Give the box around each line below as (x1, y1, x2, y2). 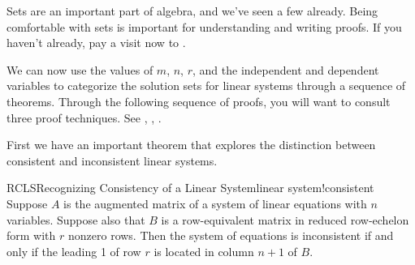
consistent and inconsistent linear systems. (6, 152, 218, 169)
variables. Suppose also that (6, 211, 145, 228)
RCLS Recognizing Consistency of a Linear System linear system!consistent (6, 179, 374, 196)
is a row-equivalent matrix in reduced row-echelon (161, 211, 409, 228)
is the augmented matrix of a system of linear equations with (63, 194, 367, 212)
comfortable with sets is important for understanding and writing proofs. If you (6, 18, 402, 35)
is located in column (153, 242, 254, 259)
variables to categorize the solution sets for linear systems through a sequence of (6, 77, 406, 94)
